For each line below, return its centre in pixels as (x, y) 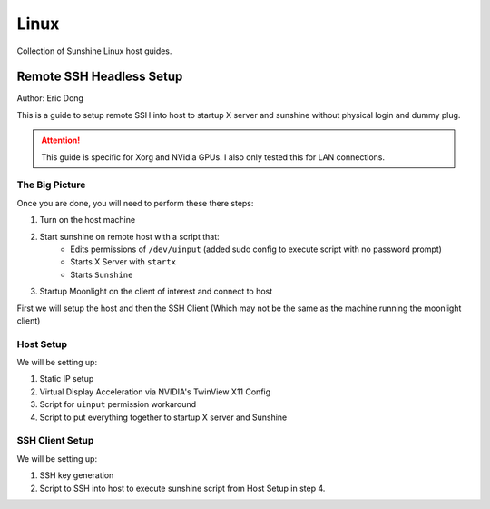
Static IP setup (67, 379)
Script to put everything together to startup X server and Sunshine (163, 417)
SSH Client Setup (55, 441)
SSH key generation (77, 475)
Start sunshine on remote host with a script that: (129, 236)
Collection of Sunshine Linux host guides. (94, 51)
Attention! (61, 140)
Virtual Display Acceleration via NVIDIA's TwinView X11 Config (155, 392)
